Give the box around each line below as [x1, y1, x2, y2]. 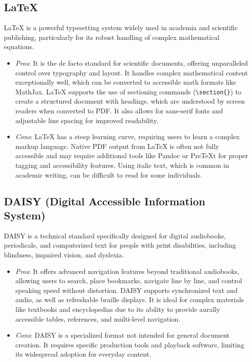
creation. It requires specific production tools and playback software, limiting [15, 339, 244, 349]
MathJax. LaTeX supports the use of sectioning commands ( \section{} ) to [15, 86, 241, 96]
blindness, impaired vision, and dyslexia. [4, 249, 124, 259]
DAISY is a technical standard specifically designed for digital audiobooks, [4, 230, 226, 240]
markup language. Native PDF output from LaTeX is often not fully [15, 141, 219, 151]
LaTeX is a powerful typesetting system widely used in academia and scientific [4, 22, 238, 33]
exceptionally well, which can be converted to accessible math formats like [15, 77, 236, 87]
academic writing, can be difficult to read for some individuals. [15, 169, 202, 180]
